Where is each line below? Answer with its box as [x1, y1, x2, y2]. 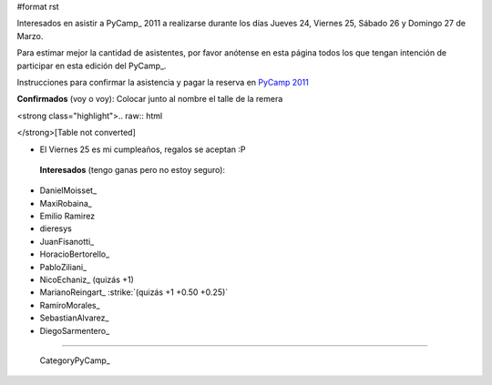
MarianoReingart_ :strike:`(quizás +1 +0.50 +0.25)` [39, 287, 229, 298]
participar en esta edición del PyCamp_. [16, 60, 167, 71]
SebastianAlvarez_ [39, 312, 109, 323]
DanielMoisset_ [39, 185, 97, 196]
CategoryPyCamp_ [39, 355, 111, 366]
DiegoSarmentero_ [39, 325, 110, 336]
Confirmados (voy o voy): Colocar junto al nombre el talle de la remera [16, 94, 283, 105]
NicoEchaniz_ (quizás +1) [39, 274, 134, 286]
